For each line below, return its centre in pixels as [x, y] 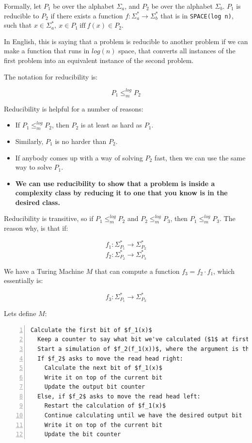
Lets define [20, 313]
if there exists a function [87, 15]
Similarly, [29, 141]
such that [18, 25]
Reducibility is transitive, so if [49, 218]
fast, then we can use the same [200, 157]
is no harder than [81, 141]
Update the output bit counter [95, 387]
